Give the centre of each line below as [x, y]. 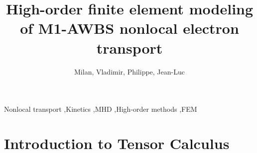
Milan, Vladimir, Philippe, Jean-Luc [129, 71]
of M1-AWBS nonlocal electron [129, 28]
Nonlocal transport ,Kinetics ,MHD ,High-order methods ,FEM [101, 109]
